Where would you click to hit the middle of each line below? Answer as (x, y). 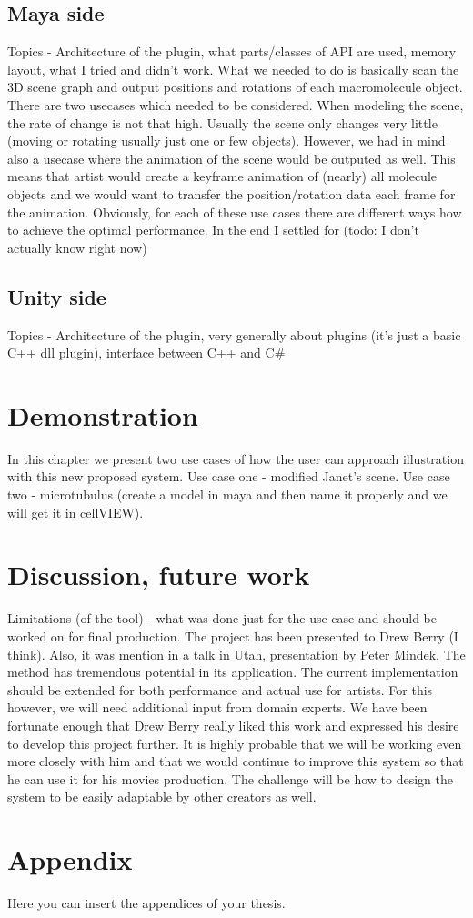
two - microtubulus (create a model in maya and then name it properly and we (227, 494)
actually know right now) (77, 247)
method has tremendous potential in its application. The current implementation (233, 672)
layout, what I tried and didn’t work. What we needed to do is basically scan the (233, 69)
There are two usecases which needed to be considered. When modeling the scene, (236, 104)
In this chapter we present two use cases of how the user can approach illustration (236, 458)
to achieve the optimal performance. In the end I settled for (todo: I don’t (213, 230)
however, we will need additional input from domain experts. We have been (217, 707)
